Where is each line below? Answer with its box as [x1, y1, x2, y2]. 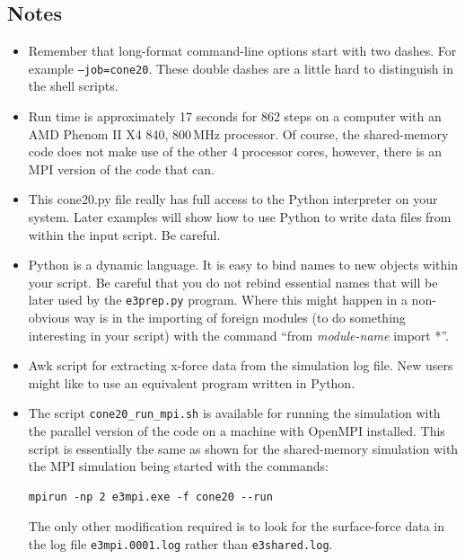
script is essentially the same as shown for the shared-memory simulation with [28, 439, 459, 457]
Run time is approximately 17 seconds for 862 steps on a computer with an [28, 107, 442, 126]
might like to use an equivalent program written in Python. [28, 373, 355, 392]
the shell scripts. [28, 76, 118, 95]
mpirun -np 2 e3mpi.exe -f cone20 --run [28, 490, 273, 503]
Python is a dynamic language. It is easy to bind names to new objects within [28, 255, 458, 274]
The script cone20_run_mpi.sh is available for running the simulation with [28, 404, 441, 422]
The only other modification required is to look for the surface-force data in [28, 517, 444, 536]
